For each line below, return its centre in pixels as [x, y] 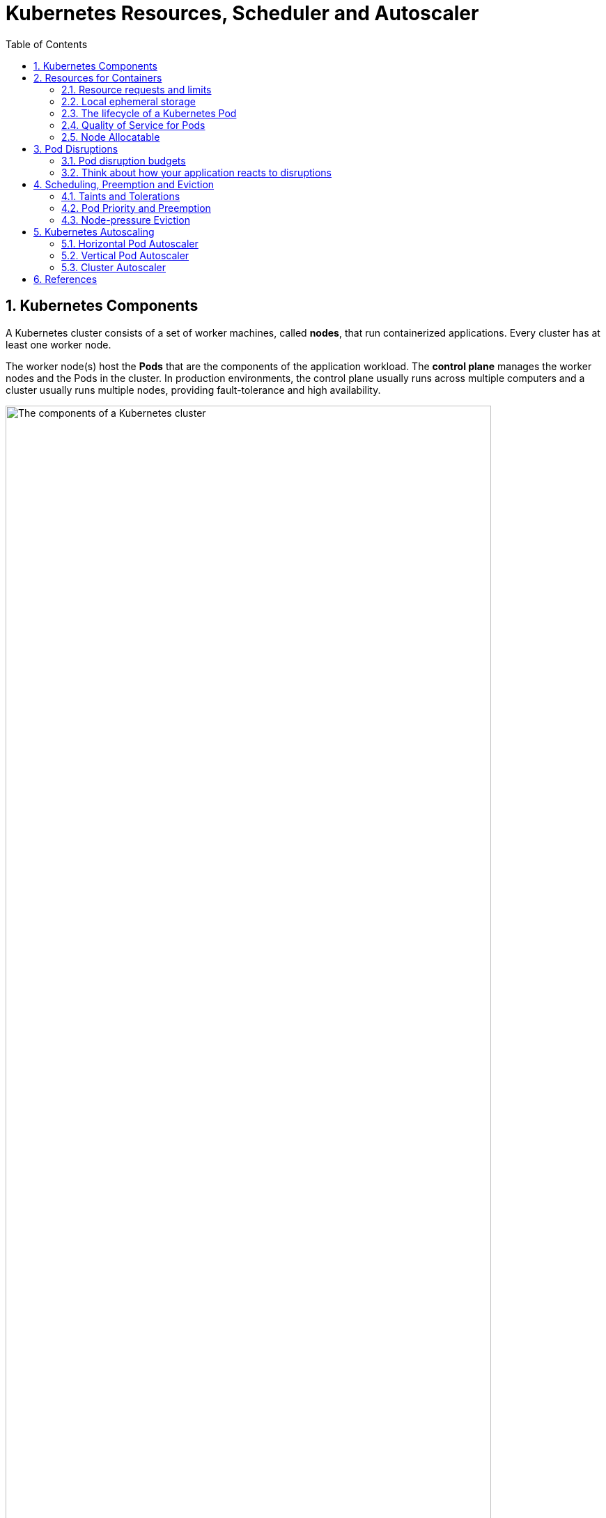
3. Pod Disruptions [76, 148]
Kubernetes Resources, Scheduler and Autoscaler [242, 13]
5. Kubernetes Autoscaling [94, 231]
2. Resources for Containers [98, 77]
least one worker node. [59, 344]
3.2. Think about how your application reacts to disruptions [196, 172]
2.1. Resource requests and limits [137, 89]
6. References [65, 279]
